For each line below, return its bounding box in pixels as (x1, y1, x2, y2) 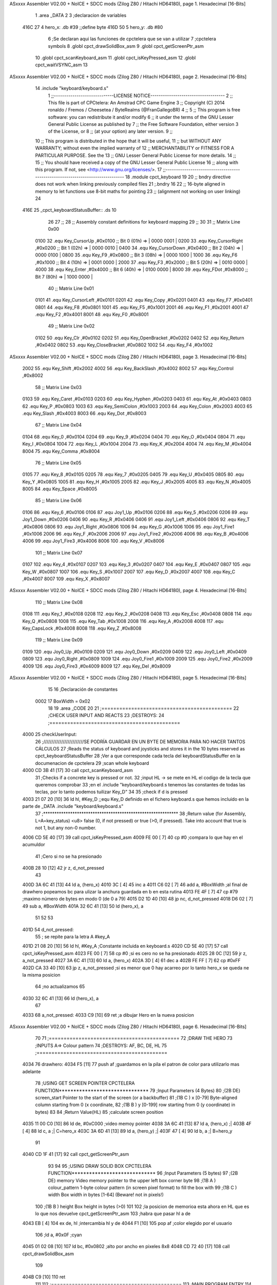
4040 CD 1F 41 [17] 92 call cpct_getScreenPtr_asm (22, 1151, 129, 1158)
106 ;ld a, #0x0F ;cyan (35, 1232, 82, 1238)
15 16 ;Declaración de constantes (48, 686, 118, 692)
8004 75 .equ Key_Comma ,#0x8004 (22, 448, 100, 454)
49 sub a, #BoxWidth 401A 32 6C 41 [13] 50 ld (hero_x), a (22, 903, 144, 909)
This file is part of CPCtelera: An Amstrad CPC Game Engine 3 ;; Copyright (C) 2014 (48, 99, 225, 105)
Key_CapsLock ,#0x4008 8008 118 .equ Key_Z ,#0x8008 (22, 625, 142, 631)
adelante (22, 1068, 41, 1074)
